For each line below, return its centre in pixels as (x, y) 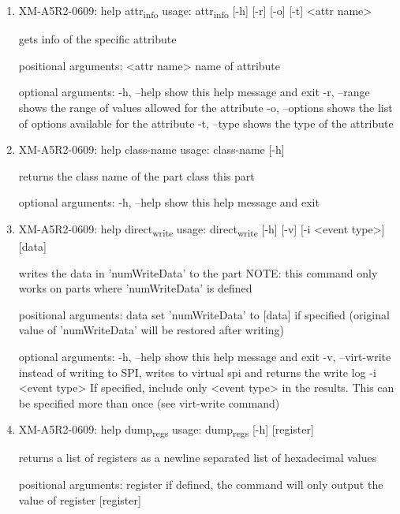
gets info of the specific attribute (97, 39)
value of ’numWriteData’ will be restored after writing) (151, 330)
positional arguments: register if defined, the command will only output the (201, 484)
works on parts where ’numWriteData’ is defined (135, 288)
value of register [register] (80, 499)
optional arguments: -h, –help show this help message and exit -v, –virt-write (205, 356)
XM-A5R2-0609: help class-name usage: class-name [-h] (151, 149)
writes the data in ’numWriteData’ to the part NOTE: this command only (198, 272)
